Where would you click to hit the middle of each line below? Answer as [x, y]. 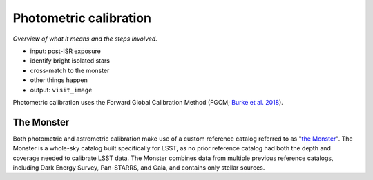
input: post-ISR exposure [66, 51]
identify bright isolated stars [70, 61]
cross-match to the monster [70, 70]
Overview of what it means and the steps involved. [85, 39]
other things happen [59, 80]
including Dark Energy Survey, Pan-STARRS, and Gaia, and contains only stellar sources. [139, 167]
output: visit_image [61, 90]
